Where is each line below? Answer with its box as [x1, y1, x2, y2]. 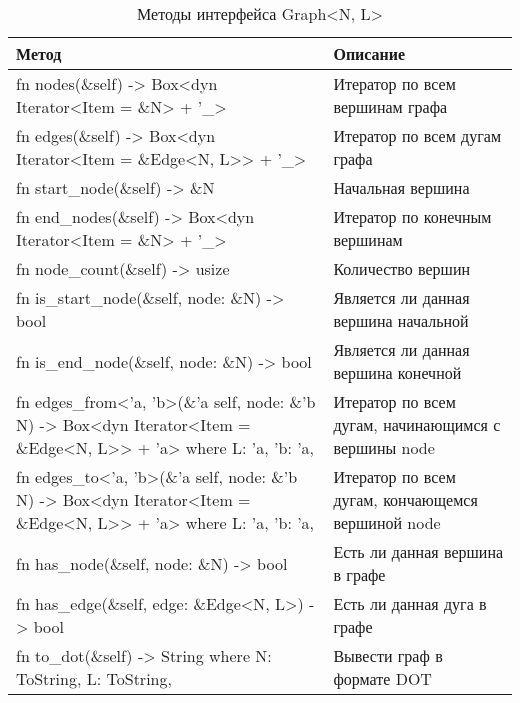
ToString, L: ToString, [16, 667, 172, 690]
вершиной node [333, 511, 441, 534]
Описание [333, 42, 406, 65]
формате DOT [333, 667, 432, 690]
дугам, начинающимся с [333, 413, 501, 436]
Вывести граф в [333, 644, 443, 667]
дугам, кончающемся [333, 488, 478, 511]
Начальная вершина [333, 176, 470, 199]
